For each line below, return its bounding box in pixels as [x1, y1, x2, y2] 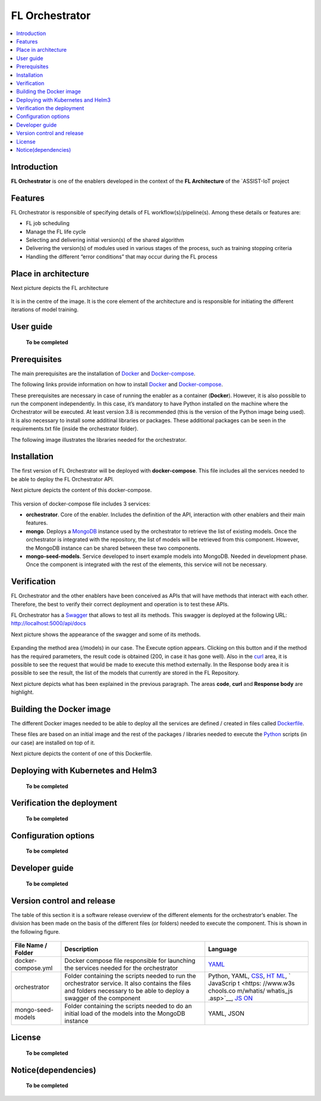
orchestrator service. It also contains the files [64, 979, 191, 987]
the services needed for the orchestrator [64, 963, 178, 972]
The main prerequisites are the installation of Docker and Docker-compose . [11, 370, 196, 377]
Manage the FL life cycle [26, 228, 86, 235]
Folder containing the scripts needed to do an [64, 1002, 193, 1010]
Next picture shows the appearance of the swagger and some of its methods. [11, 631, 201, 638]
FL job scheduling [26, 220, 70, 227]
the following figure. [11, 928, 61, 935]
